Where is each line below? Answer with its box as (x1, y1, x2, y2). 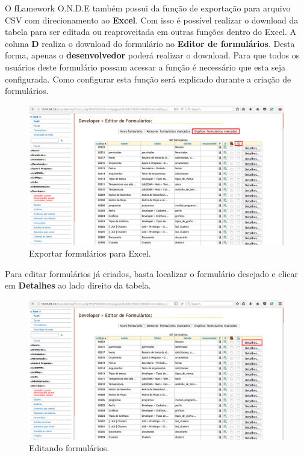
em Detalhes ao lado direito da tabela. (5, 279, 151, 292)
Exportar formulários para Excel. (29, 247, 151, 260)
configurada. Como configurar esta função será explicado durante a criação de (5, 72, 291, 85)
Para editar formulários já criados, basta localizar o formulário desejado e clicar (5, 267, 298, 280)
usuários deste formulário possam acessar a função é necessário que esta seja (5, 60, 286, 73)
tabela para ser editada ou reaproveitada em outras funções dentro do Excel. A (5, 25, 297, 38)
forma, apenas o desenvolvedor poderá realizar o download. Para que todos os (5, 49, 300, 61)
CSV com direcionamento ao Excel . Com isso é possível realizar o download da (5, 13, 299, 26)
